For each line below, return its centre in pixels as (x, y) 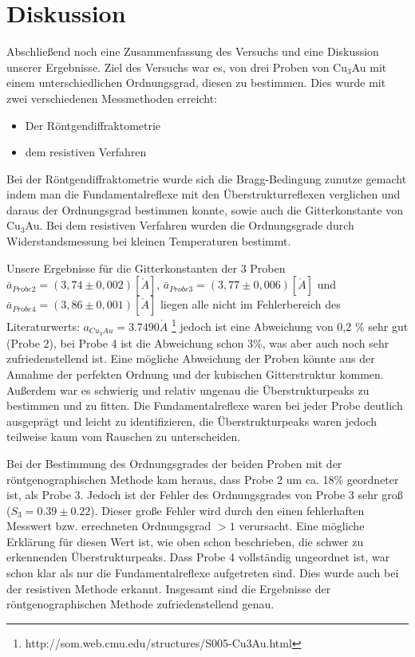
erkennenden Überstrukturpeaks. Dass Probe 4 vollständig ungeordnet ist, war (198, 557)
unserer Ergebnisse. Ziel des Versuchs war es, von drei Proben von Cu (177, 67)
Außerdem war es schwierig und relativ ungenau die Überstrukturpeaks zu (188, 389)
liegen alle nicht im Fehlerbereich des (250, 304)
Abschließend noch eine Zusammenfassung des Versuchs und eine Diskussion (193, 51)
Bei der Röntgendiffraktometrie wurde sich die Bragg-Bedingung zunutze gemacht (207, 178)
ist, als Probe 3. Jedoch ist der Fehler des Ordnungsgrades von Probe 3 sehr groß (205, 495)
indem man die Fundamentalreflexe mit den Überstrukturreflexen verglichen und (204, 194)
